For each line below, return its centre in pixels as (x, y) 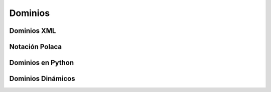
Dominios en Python (42, 63)
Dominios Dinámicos (42, 79)
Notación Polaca (36, 47)
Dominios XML (33, 31)
